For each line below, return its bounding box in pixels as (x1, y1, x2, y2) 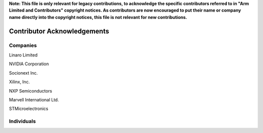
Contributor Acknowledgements (9, 27, 110, 35)
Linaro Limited (9, 52, 38, 58)
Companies (9, 42, 37, 49)
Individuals (9, 118, 36, 125)
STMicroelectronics (9, 106, 49, 112)
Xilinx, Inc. (9, 79, 30, 85)
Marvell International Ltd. (9, 96, 59, 102)
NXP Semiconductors (9, 88, 52, 94)
